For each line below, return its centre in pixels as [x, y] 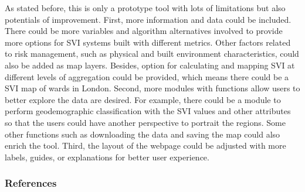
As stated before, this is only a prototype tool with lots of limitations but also [145, 8]
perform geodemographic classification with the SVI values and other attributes [148, 111]
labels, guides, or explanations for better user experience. [107, 157]
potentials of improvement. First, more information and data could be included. [148, 19]
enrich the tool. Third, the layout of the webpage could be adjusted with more [145, 145]
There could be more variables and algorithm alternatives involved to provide [144, 31]
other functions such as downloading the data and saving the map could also [143, 134]
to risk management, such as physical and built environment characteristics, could [152, 54]
